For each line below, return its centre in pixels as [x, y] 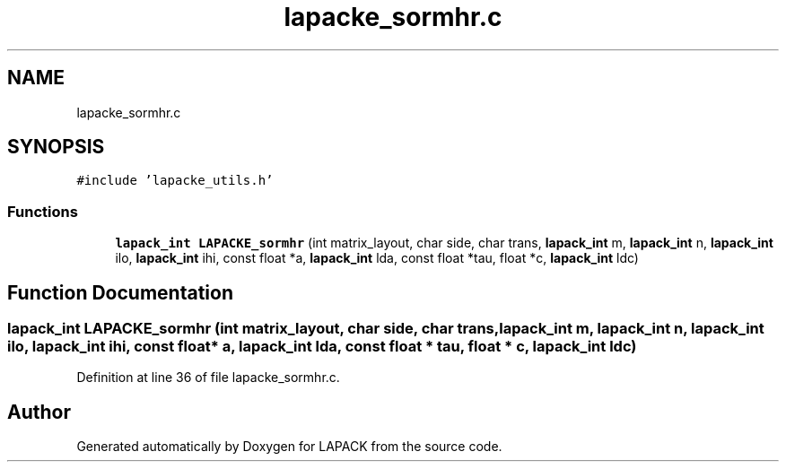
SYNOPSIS [56, 147]
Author [39, 412]
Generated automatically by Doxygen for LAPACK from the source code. [289, 447]
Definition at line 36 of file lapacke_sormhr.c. [208, 378]
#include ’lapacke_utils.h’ [175, 181]
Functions [43, 211]
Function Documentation [120, 292]
